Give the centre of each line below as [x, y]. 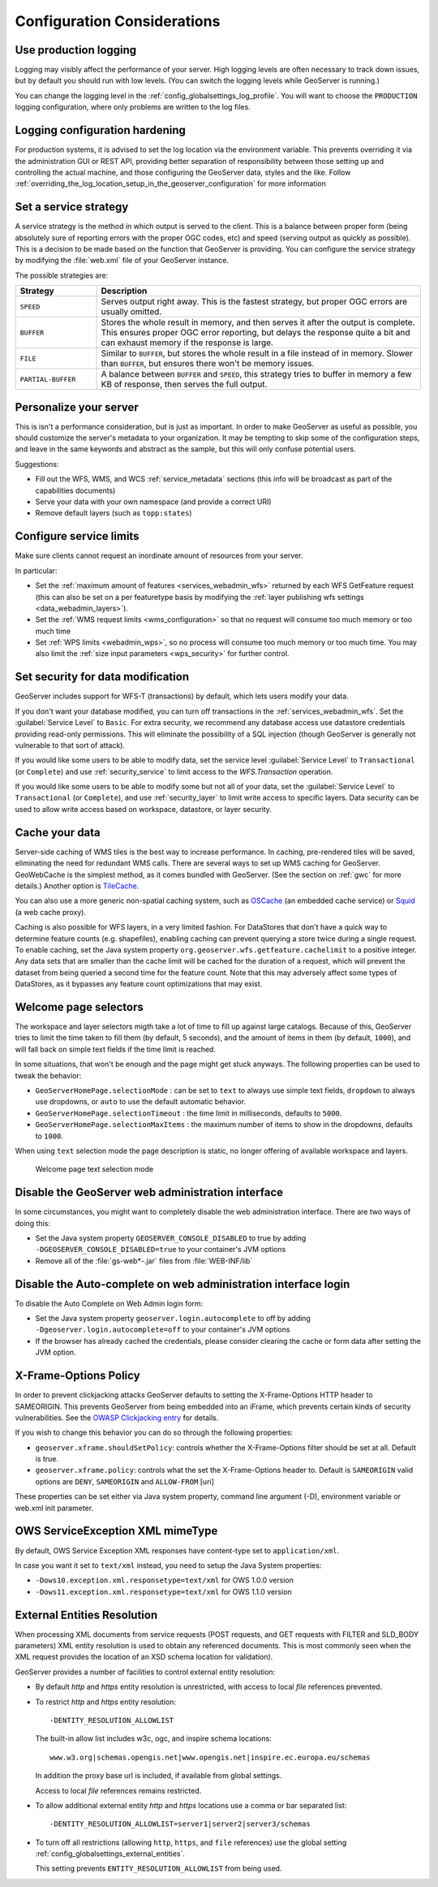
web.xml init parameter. [54, 1508]
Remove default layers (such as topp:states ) [114, 513]
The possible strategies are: [62, 275]
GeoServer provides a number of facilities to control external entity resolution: [145, 1672]
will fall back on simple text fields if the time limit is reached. [116, 1049]
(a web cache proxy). [51, 912]
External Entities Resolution [86, 1615]
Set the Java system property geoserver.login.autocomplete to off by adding [173, 1319]
